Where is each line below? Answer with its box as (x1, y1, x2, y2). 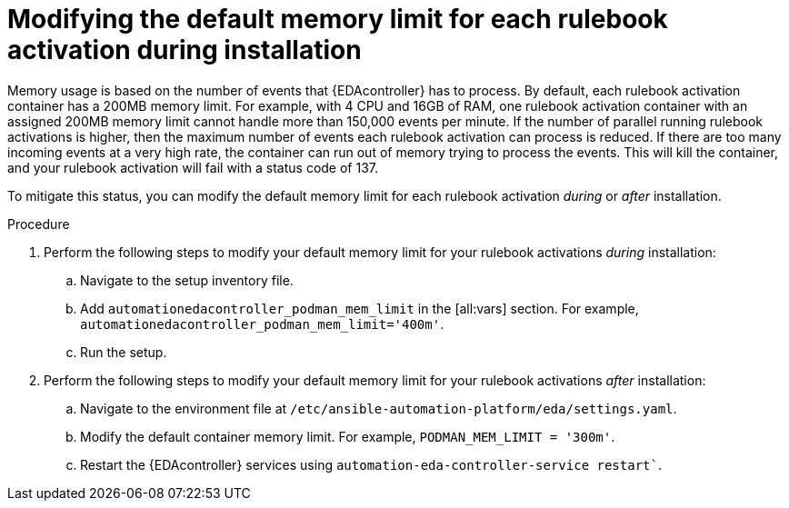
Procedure (7, 215, 70, 232)
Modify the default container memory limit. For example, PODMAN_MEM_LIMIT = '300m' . (80, 428, 615, 444)
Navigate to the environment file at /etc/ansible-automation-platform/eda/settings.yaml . (80, 400, 677, 416)
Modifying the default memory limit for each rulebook (7, 4, 668, 35)
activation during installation (7, 35, 362, 65)
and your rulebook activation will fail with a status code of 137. (7, 159, 379, 175)
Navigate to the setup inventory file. (80, 272, 294, 288)
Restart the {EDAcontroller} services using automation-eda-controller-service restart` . (80, 456, 662, 473)
